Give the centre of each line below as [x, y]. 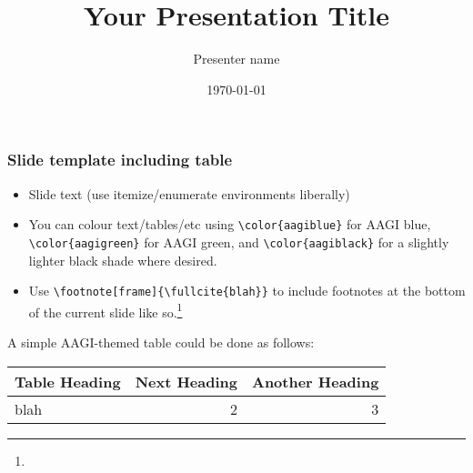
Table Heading [68, 381]
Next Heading [186, 381]
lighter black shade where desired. [123, 260]
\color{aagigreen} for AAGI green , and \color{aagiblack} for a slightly [239, 242]
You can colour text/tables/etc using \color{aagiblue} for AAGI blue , [230, 224]
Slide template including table [120, 160]
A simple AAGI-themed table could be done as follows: [161, 342]
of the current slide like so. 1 [106, 310]
